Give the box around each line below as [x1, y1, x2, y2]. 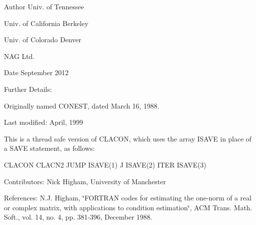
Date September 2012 [4, 67, 69, 78]
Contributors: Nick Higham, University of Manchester [4, 176, 166, 186]
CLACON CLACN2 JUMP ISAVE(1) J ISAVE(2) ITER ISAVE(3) [4, 159, 207, 169]
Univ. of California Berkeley [4, 18, 89, 28]
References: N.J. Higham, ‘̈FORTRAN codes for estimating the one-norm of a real [4, 193, 252, 203]
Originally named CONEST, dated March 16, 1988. [4, 100, 160, 111]
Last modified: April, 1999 [4, 117, 83, 127]
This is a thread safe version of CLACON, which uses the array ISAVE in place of [4, 133, 252, 143]
